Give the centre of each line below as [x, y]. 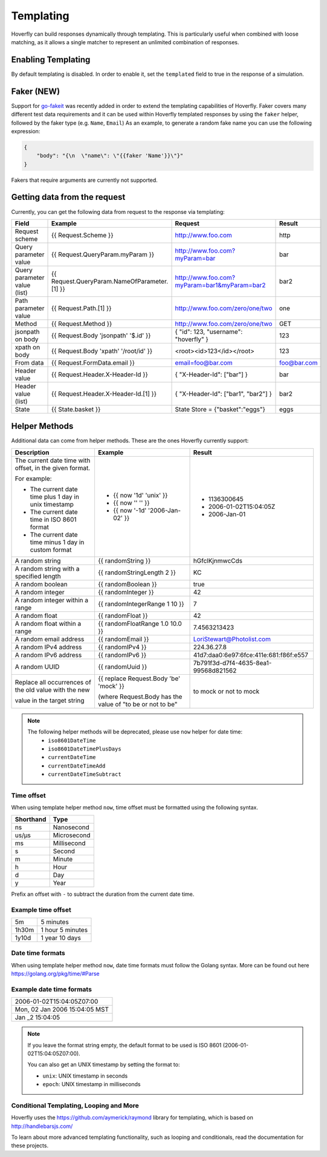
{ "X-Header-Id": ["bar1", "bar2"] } [223, 394]
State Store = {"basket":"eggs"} [220, 409]
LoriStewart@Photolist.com [232, 639]
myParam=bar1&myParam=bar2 [220, 285]
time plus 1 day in [55, 497]
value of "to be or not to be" [138, 704]
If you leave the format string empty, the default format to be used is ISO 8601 [125, 1045]
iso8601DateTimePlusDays [85, 749]
